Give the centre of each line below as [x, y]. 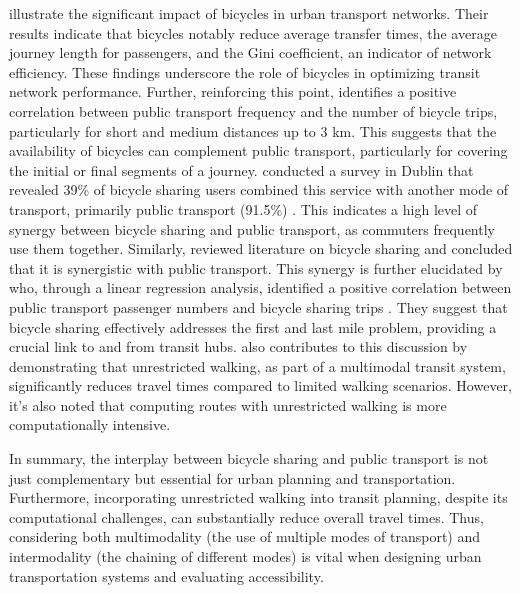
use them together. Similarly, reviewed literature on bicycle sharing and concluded [261, 248]
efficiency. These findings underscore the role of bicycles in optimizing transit [245, 71]
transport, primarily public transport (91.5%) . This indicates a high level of [243, 208]
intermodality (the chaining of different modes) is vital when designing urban [245, 556]
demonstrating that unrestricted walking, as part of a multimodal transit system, [257, 365]
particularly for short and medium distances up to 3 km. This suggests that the [253, 130]
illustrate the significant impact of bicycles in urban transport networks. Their [249, 13]
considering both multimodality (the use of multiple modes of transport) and [245, 536]
